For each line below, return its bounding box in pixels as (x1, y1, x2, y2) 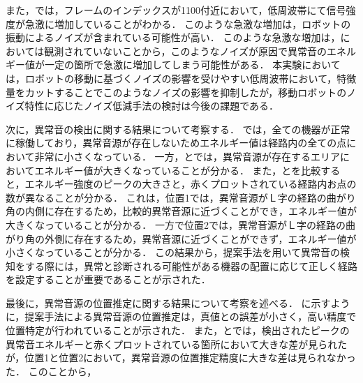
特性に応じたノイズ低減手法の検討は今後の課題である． (24, 98, 279, 113)
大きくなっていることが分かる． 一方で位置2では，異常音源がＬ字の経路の (6, 217, 346, 232)
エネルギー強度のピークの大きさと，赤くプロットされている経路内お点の (24, 177, 357, 191)
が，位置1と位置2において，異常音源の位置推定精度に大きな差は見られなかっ (6, 350, 356, 365)
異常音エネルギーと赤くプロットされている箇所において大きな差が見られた (6, 336, 348, 351)
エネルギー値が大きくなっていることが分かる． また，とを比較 (34, 163, 321, 177)
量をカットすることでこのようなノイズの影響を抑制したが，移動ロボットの (6, 84, 347, 99)
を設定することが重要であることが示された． (6, 272, 211, 287)
